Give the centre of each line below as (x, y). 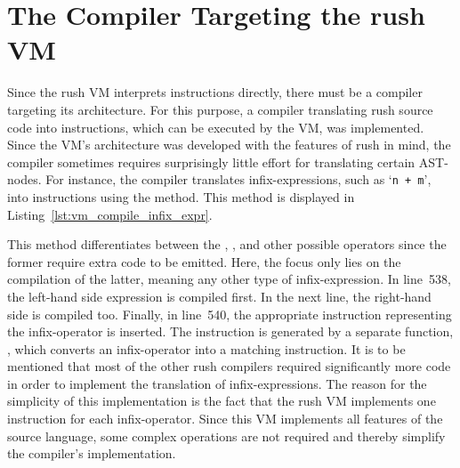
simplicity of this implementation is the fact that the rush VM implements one (222, 401)
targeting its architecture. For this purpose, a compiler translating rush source (220, 109)
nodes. (24, 179)
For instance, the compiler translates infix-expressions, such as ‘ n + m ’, (238, 179)
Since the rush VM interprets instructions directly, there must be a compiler (215, 92)
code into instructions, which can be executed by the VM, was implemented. (216, 127)
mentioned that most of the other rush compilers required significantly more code (229, 366)
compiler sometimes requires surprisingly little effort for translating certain (211, 161)
